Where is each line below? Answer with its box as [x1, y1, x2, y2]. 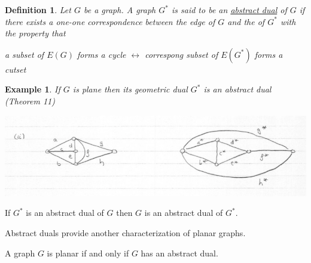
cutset [5, 63, 26, 75]
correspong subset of [145, 48, 218, 60]
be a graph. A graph [83, 4, 156, 16]
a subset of [5, 48, 44, 60]
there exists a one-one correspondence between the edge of [5, 15, 215, 27]
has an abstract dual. [141, 246, 218, 259]
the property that [5, 27, 66, 39]
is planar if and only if [47, 246, 129, 259]
